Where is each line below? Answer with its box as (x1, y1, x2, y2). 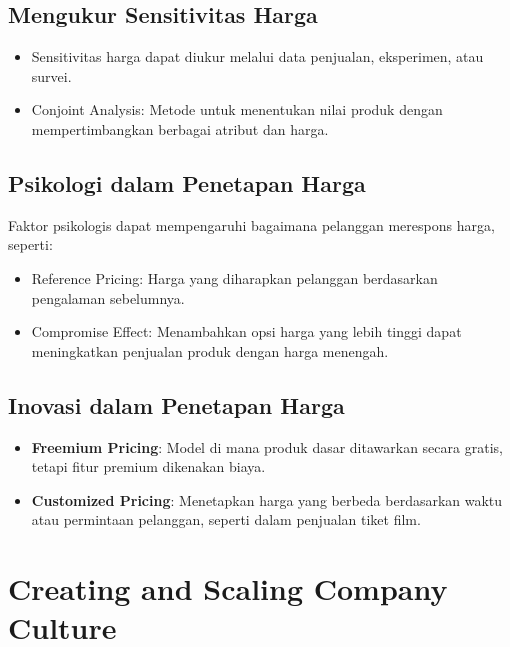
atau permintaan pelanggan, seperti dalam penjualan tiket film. (31, 509, 421, 530)
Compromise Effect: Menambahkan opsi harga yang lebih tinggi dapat (31, 321, 462, 342)
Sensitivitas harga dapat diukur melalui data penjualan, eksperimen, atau (31, 46, 484, 67)
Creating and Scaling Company (8, 568, 448, 609)
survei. (31, 65, 72, 86)
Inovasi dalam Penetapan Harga (8, 389, 345, 420)
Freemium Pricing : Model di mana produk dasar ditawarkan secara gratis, (31, 436, 503, 457)
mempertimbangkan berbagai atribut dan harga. (31, 118, 329, 139)
